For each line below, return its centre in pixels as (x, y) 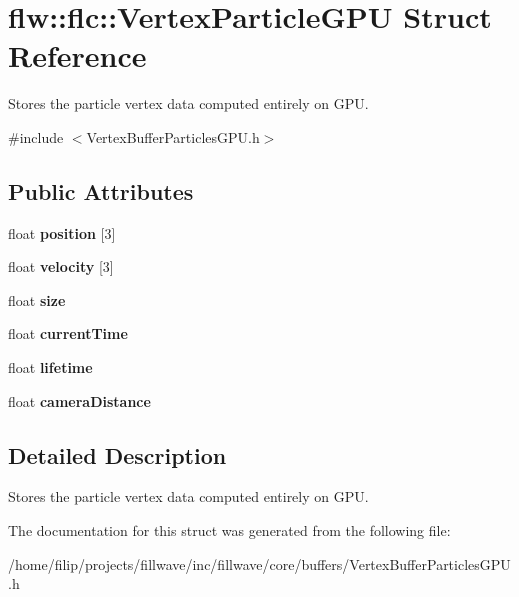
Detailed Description (117, 454)
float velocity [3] (61, 266)
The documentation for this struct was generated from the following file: (229, 530)
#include (36, 136)
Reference (77, 55)
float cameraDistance (79, 400)
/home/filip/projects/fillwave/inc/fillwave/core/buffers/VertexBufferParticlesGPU (259, 563)
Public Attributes (101, 190)
